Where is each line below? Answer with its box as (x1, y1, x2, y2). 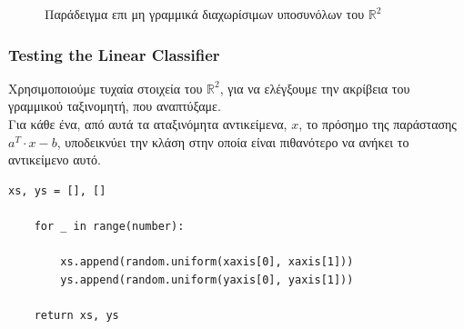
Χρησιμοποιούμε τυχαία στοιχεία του (8, 78, 203, 97)
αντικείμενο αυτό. (8, 150, 101, 169)
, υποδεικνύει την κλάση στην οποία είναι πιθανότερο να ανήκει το (56, 132, 409, 151)
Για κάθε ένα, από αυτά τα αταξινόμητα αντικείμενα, (8, 115, 287, 133)
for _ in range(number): (34, 219, 185, 233)
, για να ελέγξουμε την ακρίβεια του (219, 78, 410, 97)
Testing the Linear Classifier (8, 43, 220, 65)
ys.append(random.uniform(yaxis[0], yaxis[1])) (60, 273, 354, 286)
